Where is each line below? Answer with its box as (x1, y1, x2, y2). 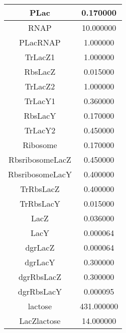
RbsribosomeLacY (8, 168, 72, 180)
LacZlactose (19, 315, 61, 326)
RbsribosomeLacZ (9, 154, 71, 165)
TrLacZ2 (25, 80, 55, 92)
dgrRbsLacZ (18, 271, 61, 282)
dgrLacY (25, 256, 55, 268)
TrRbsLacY (20, 198, 60, 209)
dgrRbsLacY (18, 286, 62, 297)
